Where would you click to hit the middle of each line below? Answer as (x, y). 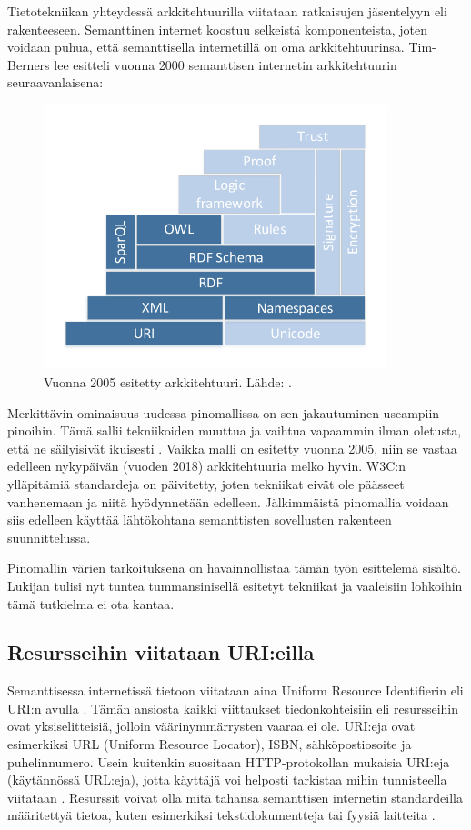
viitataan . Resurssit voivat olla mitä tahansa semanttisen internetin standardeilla (235, 797)
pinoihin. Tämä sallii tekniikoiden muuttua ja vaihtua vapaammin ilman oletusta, (235, 430)
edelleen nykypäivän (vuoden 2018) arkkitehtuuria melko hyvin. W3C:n (207, 466)
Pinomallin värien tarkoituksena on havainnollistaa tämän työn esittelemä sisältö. (234, 568)
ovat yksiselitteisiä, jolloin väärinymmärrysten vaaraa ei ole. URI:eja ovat (211, 726)
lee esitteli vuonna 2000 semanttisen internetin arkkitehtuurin (225, 64)
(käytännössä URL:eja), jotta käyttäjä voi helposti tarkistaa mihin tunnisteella (227, 780)
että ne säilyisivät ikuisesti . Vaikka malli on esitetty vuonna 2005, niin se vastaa (232, 448)
